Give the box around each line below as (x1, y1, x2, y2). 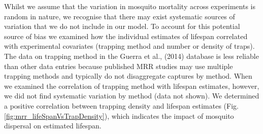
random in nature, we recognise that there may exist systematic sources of (4, 11, 235, 21)
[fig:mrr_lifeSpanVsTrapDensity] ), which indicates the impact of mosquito (4, 110, 234, 121)
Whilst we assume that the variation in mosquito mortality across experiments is (4, 1, 256, 11)
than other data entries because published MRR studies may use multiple (4, 60, 233, 71)
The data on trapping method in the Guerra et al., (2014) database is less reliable (4, 50, 259, 61)
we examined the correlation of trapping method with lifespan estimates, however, (4, 80, 259, 91)
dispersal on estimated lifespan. (4, 120, 102, 131)
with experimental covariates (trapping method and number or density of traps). (4, 41, 255, 51)
